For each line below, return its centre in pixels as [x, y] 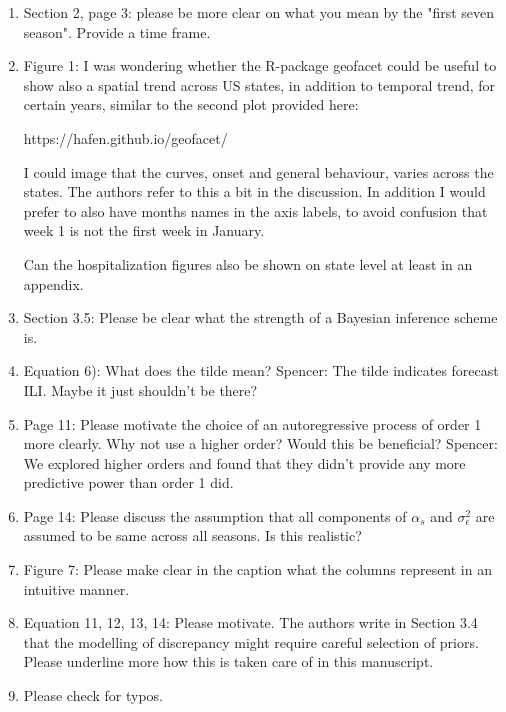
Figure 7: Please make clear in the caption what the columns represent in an [257, 569]
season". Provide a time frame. [117, 31]
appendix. [53, 283]
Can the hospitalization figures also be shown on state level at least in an [248, 263]
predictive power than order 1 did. [128, 482]
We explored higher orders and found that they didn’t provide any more [244, 462]
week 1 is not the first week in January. [144, 230]
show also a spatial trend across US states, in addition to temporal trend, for [259, 84]
